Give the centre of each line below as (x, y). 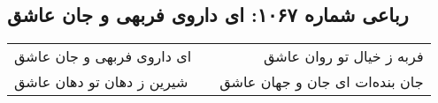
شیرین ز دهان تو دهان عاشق (101, 82)
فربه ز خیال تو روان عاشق (343, 56)
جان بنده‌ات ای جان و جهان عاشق (322, 82)
